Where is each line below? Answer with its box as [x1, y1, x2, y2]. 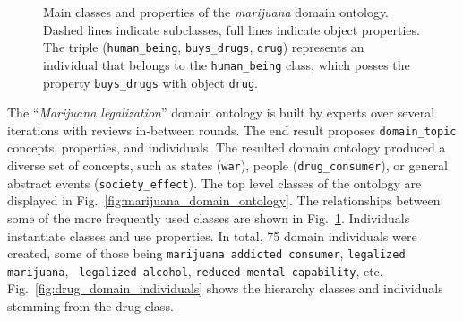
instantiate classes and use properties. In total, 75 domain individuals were [7, 226, 417, 245]
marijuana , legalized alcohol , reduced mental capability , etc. [7, 261, 383, 280]
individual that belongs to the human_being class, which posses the [43, 55, 410, 74]
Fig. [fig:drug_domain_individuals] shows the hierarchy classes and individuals [7, 279, 443, 298]
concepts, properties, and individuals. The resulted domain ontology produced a [7, 138, 446, 157]
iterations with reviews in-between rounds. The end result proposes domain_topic [7, 120, 457, 139]
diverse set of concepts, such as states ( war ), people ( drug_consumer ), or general [7, 156, 449, 174]
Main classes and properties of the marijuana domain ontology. [43, 3, 390, 21]
